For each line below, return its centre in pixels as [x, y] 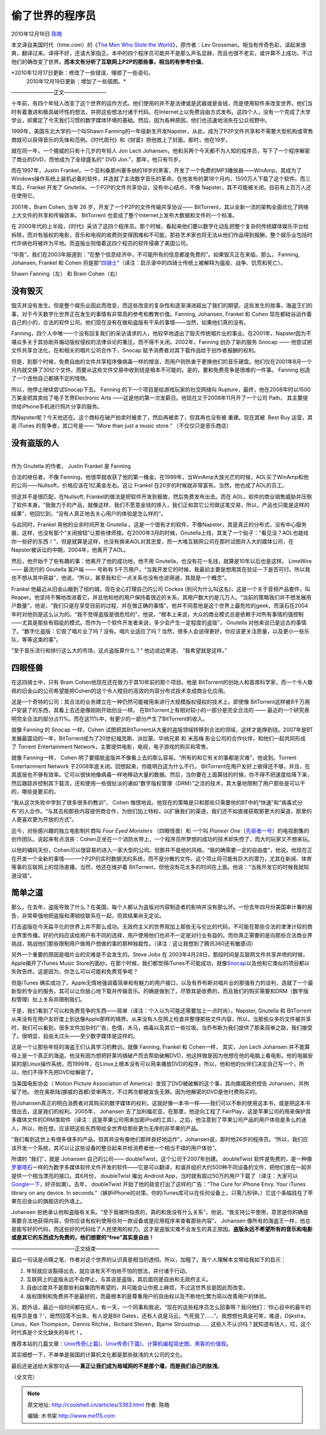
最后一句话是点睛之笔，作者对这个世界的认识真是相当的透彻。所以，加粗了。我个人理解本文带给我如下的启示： [149, 1260]
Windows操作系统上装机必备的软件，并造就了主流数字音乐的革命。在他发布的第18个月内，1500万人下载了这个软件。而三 [161, 179]
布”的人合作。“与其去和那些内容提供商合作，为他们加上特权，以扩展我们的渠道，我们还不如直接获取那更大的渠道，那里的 [161, 811]
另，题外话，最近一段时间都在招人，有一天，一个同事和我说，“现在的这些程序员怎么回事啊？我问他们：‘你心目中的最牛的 [161, 1307]
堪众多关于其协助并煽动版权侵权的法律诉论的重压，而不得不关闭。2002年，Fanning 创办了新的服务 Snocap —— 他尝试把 [162, 342]
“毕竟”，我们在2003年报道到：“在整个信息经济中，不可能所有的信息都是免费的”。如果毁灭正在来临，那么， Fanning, [155, 254]
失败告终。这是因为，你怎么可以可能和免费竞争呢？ [75, 972]
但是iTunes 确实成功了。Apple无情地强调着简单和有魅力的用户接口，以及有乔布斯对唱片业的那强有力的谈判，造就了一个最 [162, 982]
